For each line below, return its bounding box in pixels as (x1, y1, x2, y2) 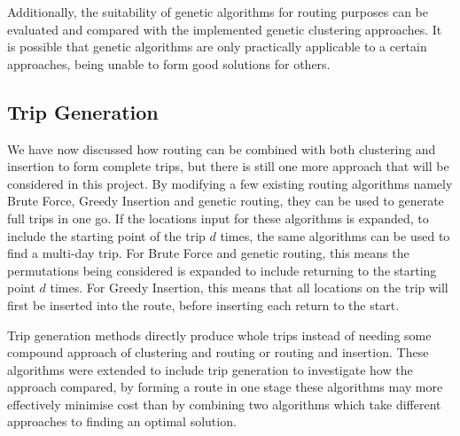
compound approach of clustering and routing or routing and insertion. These (7, 343, 429, 362)
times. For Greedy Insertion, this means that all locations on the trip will (50, 278, 448, 297)
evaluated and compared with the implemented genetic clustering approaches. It (7, 19, 442, 38)
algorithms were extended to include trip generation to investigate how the (7, 360, 413, 378)
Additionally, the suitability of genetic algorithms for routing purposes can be (7, 3, 428, 20)
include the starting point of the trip (7, 226, 206, 245)
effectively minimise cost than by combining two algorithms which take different (7, 394, 441, 413)
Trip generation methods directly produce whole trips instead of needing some (7, 325, 432, 344)
